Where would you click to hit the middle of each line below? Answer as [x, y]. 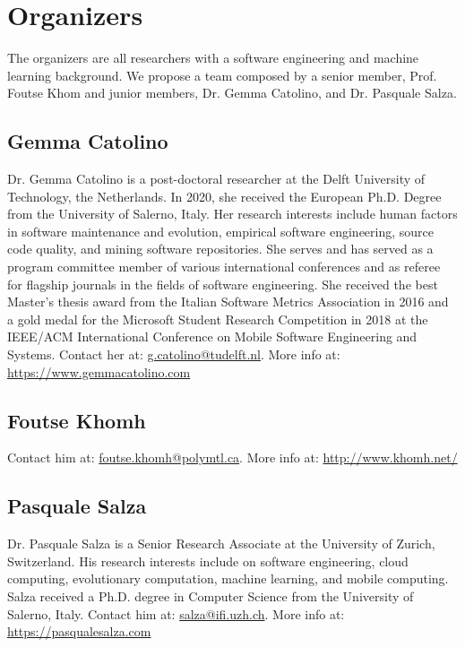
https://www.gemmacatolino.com [99, 371]
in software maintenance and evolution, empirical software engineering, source [221, 231]
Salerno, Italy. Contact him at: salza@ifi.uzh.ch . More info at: [176, 613]
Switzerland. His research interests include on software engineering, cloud [208, 561]
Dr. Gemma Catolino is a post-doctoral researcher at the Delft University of [216, 179]
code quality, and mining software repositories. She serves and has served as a [220, 249]
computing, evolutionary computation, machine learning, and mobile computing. [228, 578]
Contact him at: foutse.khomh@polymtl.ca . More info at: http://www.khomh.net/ [232, 457]
